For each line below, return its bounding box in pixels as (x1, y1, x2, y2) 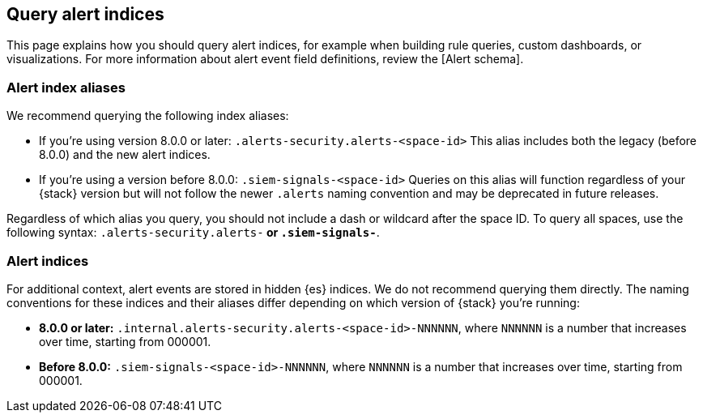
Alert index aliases (6, 79, 126, 96)
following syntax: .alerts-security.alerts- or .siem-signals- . (6, 225, 380, 240)
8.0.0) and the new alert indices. (39, 148, 211, 162)
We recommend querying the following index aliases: (6, 109, 289, 123)
